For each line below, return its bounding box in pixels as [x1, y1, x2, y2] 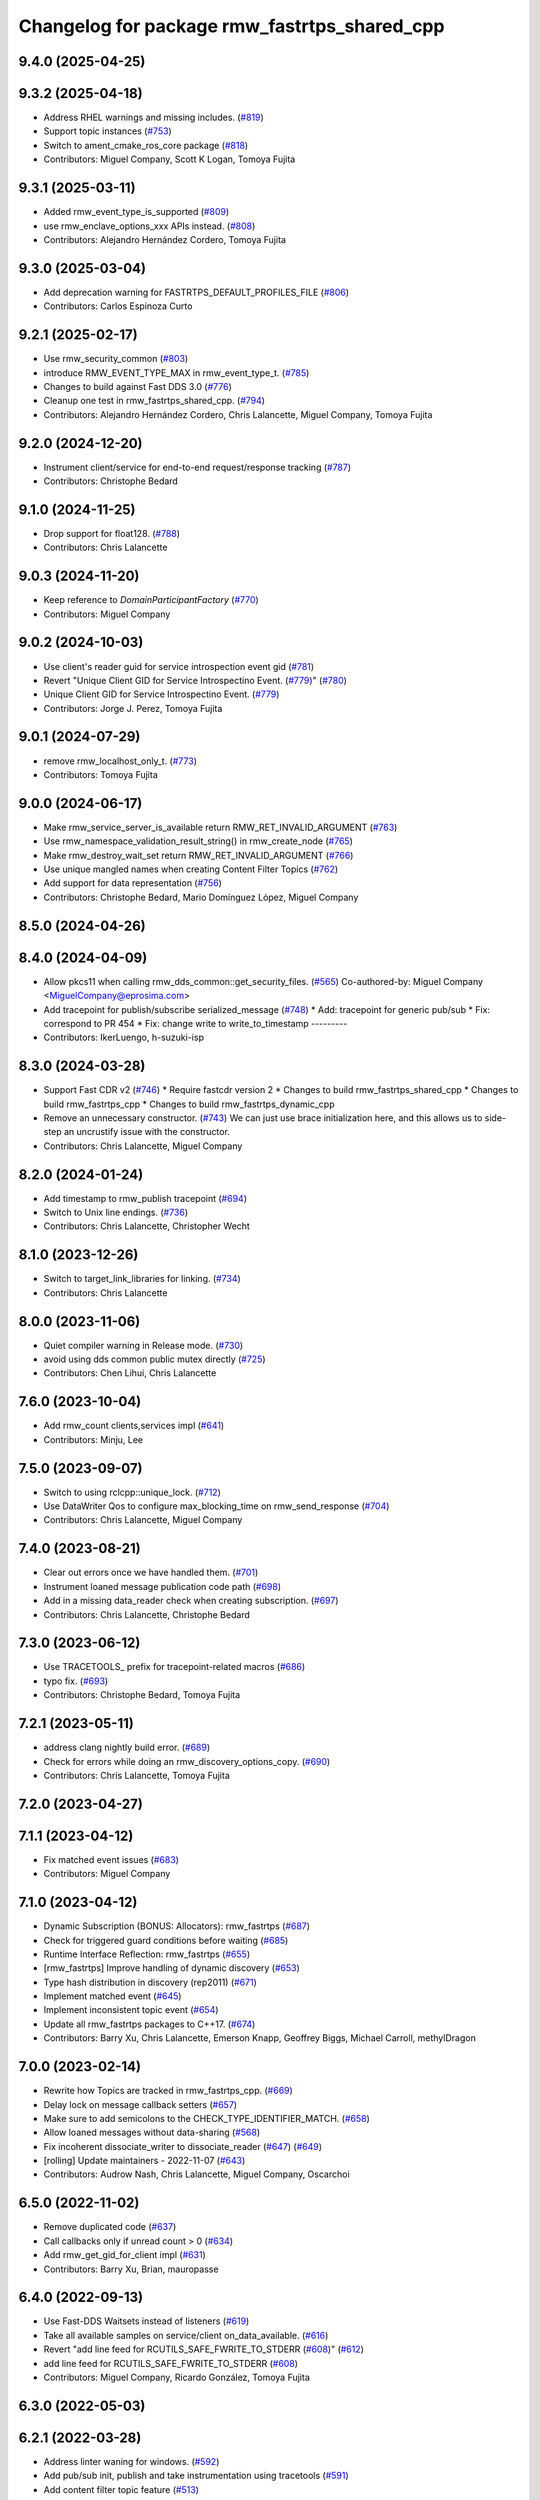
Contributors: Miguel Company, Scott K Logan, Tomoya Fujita [43, 153, 296, 165]
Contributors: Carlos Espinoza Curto [43, 300, 193, 312]
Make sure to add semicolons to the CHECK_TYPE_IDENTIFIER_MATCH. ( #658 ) [43, 2112, 370, 2124]
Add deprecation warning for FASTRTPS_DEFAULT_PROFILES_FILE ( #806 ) [43, 286, 350, 298]
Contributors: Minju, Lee [43, 1433, 144, 1445]
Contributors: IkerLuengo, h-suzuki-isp [43, 1031, 205, 1044]
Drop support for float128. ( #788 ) [43, 527, 180, 539]
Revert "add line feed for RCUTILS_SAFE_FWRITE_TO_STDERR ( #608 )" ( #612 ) [43, 2343, 365, 2355]
